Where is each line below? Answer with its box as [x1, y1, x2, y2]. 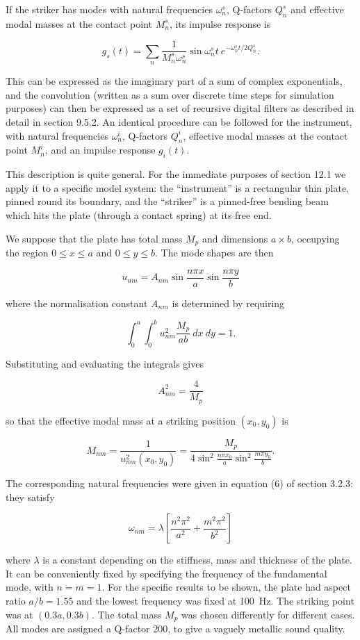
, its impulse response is [169, 16, 271, 31]
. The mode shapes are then [155, 245, 274, 260]
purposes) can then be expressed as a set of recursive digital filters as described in [6, 101, 354, 115]
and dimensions [202, 231, 268, 245]
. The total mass [91, 607, 162, 621]
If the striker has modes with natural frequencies [6, 2, 213, 16]
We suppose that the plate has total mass [6, 231, 183, 245]
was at [6, 607, 33, 621]
